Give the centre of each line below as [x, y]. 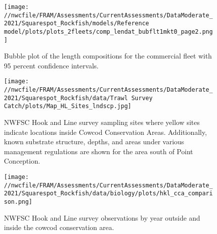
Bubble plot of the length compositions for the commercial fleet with [108, 56]
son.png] [18, 202]
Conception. [22, 161]
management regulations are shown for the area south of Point [99, 151]
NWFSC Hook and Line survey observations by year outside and [102, 217]
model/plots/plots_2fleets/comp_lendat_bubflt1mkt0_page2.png [108, 31]
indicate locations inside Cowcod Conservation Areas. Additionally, [106, 132]
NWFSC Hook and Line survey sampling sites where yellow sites [102, 122]
